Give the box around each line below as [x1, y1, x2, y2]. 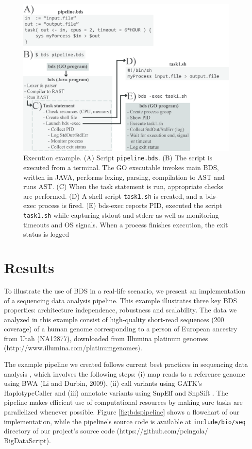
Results [4, 257, 54, 277]
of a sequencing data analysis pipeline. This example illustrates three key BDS [4, 295, 237, 305]
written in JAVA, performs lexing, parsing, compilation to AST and [23, 172, 225, 182]
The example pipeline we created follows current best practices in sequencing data [4, 359, 248, 369]
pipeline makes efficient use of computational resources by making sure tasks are [4, 397, 243, 407]
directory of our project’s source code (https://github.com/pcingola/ [4, 426, 208, 436]
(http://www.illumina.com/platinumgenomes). [4, 343, 142, 353]
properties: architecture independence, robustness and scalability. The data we [4, 305, 237, 315]
